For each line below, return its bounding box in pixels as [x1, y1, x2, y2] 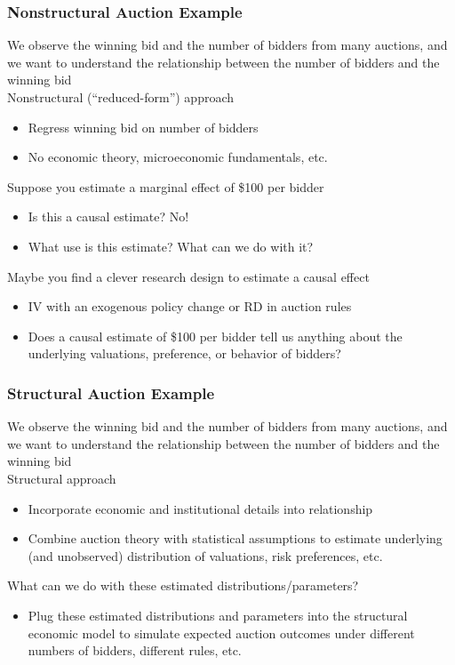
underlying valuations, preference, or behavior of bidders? [28, 344, 341, 363]
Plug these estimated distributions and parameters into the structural [28, 605, 408, 624]
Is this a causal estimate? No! [28, 207, 189, 226]
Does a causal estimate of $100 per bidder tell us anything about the [28, 326, 403, 345]
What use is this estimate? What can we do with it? [28, 236, 314, 255]
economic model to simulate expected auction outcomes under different [28, 623, 415, 642]
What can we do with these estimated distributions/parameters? [7, 576, 359, 595]
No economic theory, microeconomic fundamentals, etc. [28, 148, 328, 166]
